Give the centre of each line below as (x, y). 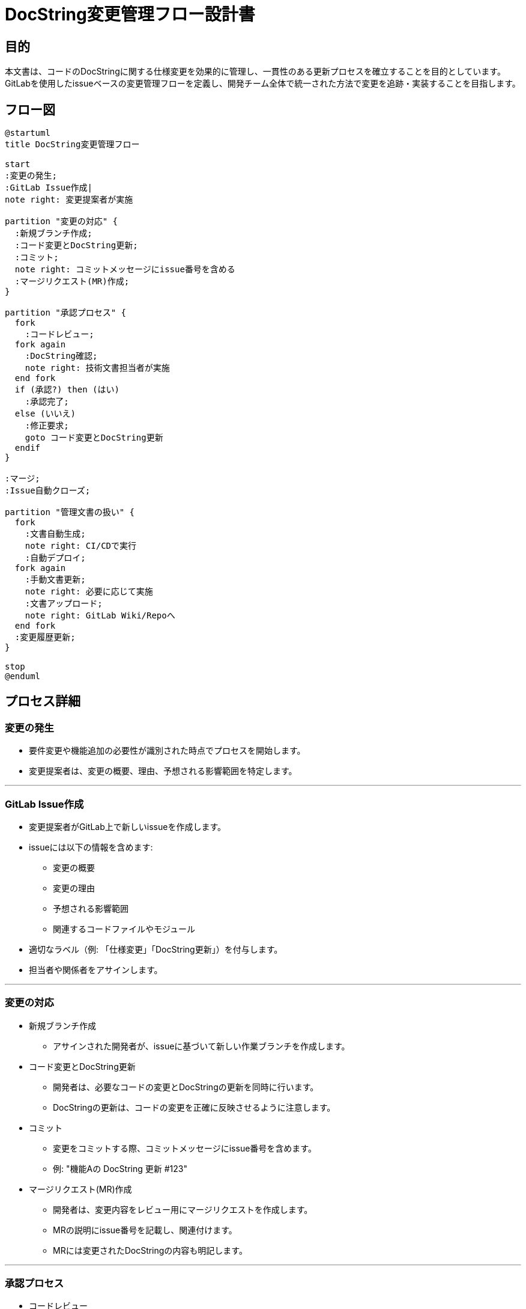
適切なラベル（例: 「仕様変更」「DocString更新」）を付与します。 (156, 949)
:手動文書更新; (55, 580)
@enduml (23, 676)
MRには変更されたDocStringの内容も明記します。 (150, 1250)
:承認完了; (47, 402)
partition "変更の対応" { (62, 221)
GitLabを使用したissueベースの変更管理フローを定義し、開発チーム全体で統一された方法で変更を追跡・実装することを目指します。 (263, 84)
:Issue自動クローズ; (48, 491)
